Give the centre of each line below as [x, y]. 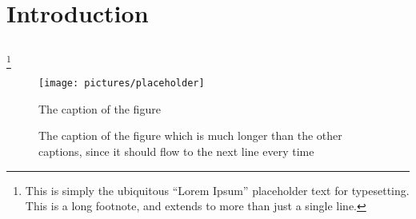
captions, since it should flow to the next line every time [176, 151]
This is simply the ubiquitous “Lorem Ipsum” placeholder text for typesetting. [217, 190]
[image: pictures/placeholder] [122, 84]
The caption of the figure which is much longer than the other [190, 135]
